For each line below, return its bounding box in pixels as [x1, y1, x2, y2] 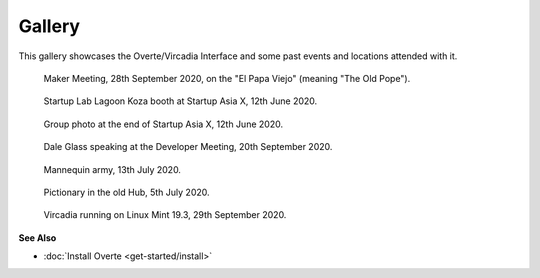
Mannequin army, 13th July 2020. [43, 163, 182, 175]
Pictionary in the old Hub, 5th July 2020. [43, 186, 210, 198]
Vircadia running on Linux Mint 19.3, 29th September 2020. [43, 209, 287, 221]
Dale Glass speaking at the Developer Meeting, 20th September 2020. [43, 141, 333, 153]
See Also [18, 231, 57, 244]
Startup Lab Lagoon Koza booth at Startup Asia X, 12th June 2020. [43, 95, 318, 107]
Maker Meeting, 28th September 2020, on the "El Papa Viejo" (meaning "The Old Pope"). [43, 72, 411, 84]
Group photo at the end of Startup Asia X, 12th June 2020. [43, 118, 284, 130]
